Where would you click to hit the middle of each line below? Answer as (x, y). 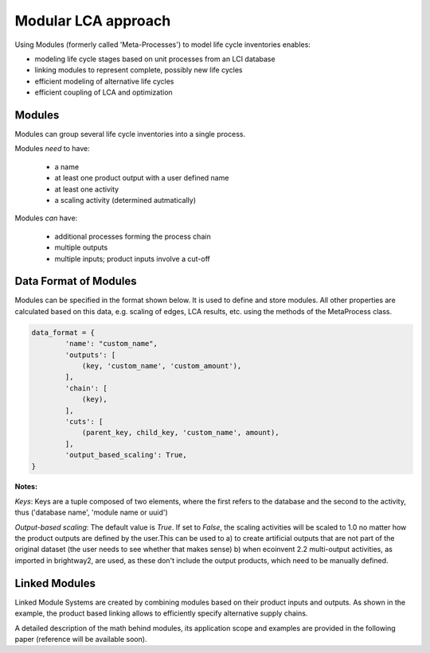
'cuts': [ (84, 421)
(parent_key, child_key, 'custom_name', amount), (180, 433)
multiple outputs (81, 247)
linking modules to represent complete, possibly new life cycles (139, 70)
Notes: (26, 487)
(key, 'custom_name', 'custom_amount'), (162, 365)
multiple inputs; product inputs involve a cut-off (132, 258)
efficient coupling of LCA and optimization (104, 92)
